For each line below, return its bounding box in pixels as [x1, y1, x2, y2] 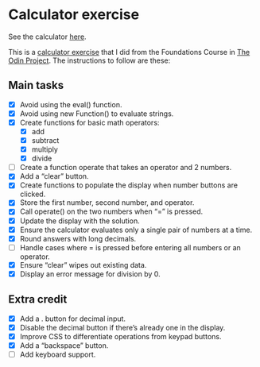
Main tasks [8, 79, 64, 92]
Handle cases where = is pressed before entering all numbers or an [19, 242, 241, 252]
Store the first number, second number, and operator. [19, 198, 195, 207]
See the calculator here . [8, 32, 87, 41]
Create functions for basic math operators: [19, 118, 160, 127]
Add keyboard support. [19, 350, 96, 359]
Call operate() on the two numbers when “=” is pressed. [19, 207, 204, 216]
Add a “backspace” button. [19, 340, 109, 350]
